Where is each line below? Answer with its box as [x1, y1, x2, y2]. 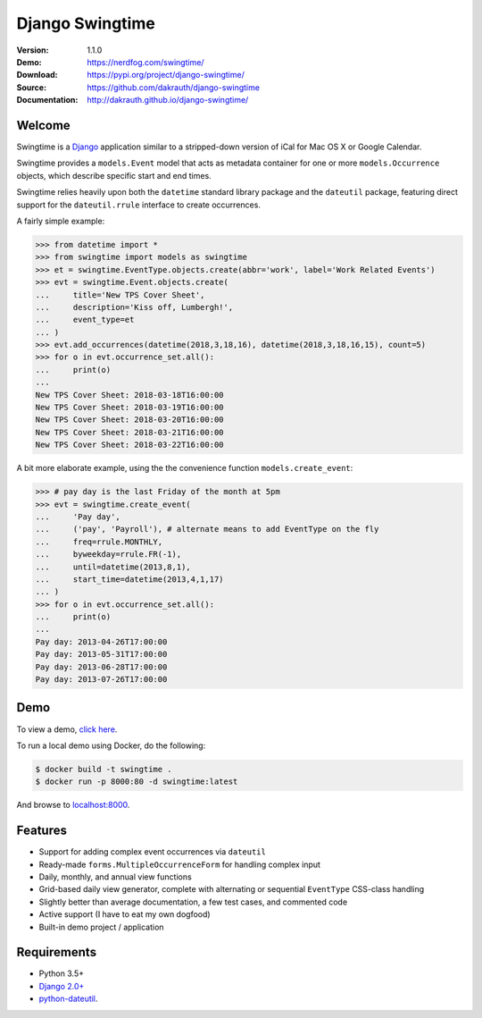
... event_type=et [35, 315, 135, 325]
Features [16, 823, 67, 838]
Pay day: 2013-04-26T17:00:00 [35, 636, 168, 647]
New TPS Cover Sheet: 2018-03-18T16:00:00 [35, 390, 224, 400]
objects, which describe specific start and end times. [16, 170, 212, 181]
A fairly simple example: [16, 215, 105, 226]
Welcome [16, 117, 71, 133]
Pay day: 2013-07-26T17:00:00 [35, 675, 168, 685]
